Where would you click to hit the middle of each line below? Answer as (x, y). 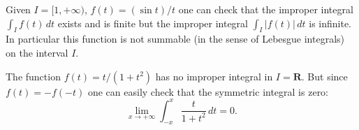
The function (33, 76)
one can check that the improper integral (266, 9)
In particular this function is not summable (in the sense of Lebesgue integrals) (175, 39)
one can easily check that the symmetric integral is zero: (208, 91)
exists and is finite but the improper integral (153, 23)
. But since (324, 76)
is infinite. (330, 23)
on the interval (37, 52)
